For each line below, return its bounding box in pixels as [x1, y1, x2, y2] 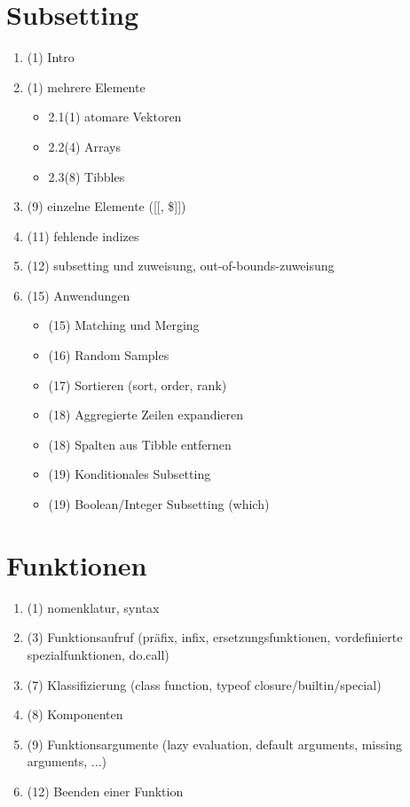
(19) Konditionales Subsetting [48, 465, 211, 483]
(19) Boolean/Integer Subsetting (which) [48, 495, 270, 513]
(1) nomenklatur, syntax [27, 598, 160, 616]
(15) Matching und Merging [48, 316, 200, 334]
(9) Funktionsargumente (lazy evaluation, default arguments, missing [27, 734, 402, 753]
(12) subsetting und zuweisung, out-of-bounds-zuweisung [27, 256, 335, 275]
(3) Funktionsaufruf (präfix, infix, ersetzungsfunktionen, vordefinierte [27, 628, 403, 646]
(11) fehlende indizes [27, 226, 139, 245]
